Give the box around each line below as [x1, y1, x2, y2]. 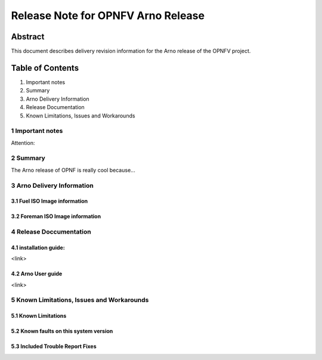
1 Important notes [11, 127, 63, 135]
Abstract [11, 32, 45, 42]
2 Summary [11, 154, 46, 162]
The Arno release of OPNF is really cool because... [11, 166, 135, 173]
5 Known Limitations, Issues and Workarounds [11, 296, 149, 304]
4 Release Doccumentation [11, 228, 92, 236]
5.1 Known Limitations [11, 312, 67, 319]
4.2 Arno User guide [11, 270, 63, 277]
